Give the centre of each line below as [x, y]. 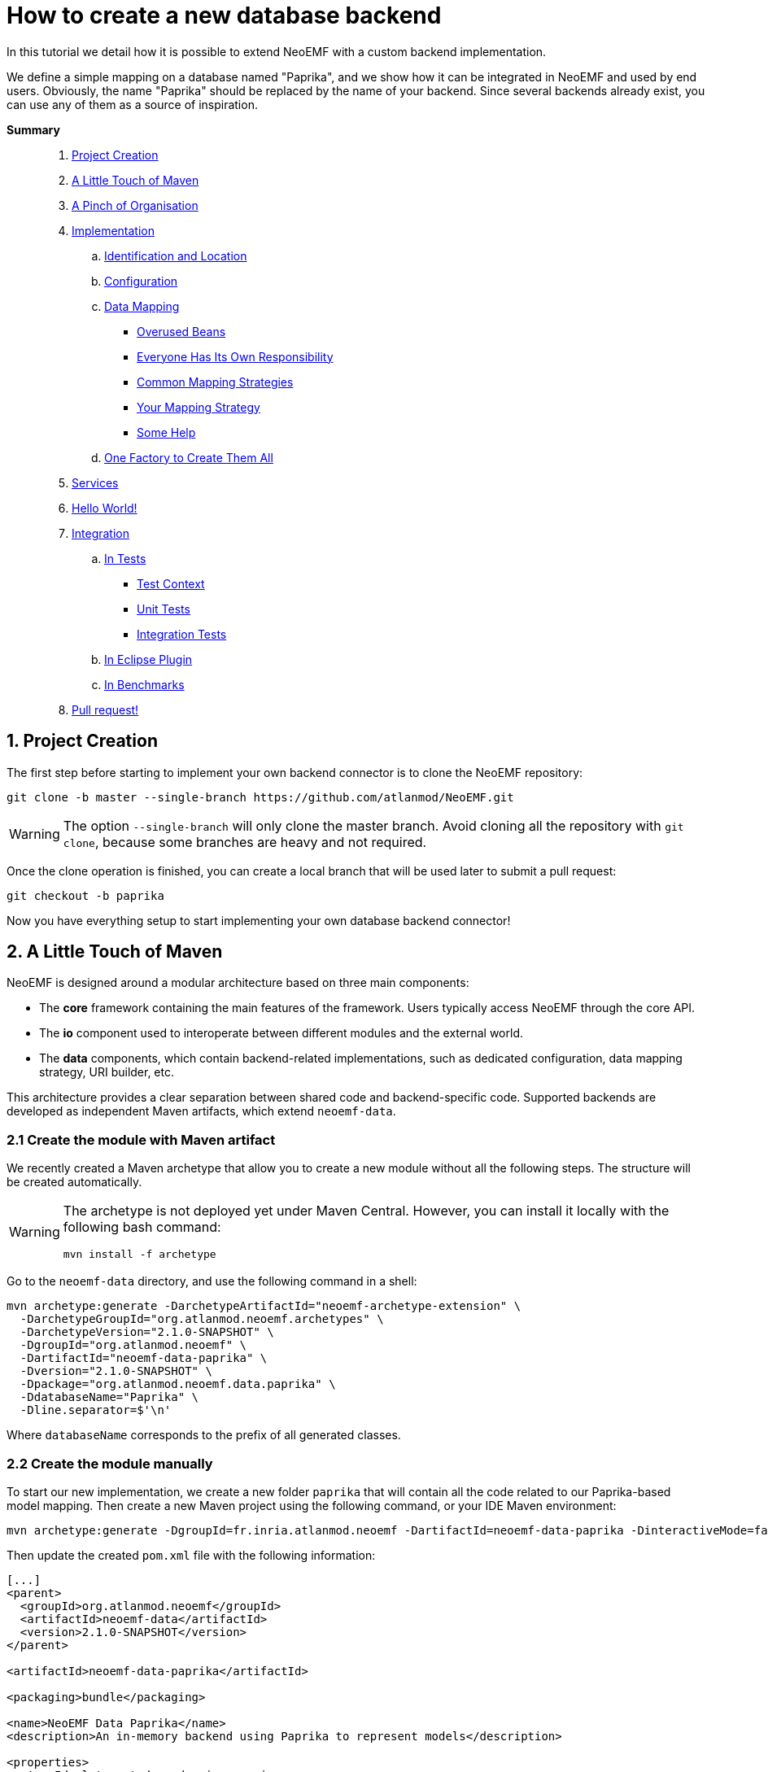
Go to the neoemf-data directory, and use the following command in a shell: [212, 1281]
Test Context [171, 583]
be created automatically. [74, 1182]
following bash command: [142, 1227]
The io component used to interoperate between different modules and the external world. [281, 1033]
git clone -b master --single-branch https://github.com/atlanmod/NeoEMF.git [260, 797]
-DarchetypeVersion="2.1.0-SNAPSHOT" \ [147, 1332]
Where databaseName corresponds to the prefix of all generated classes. [204, 1435]
